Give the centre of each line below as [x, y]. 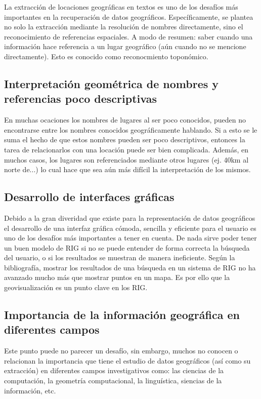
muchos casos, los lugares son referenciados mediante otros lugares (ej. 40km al [126, 159]
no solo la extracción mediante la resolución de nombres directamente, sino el [124, 27]
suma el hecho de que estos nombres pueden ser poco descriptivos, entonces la [125, 139]
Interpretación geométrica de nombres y [112, 83]
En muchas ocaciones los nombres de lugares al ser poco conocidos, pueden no [125, 120]
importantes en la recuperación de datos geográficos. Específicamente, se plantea [129, 16]
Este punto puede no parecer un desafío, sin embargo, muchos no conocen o [121, 351]
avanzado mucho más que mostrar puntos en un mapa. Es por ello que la [117, 277]
